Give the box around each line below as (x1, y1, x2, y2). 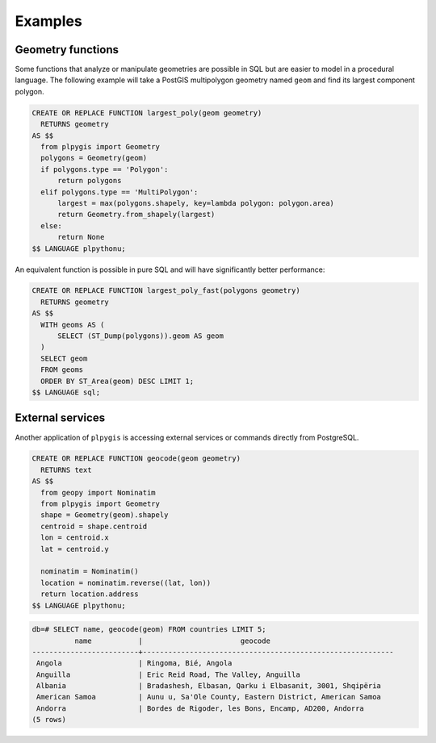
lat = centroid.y (40, 545, 109, 553)
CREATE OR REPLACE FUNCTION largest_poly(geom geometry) (31, 108, 262, 117)
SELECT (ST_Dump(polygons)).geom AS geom (57, 332, 224, 340)
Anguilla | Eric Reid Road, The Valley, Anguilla (36, 670, 300, 679)
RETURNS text (40, 465, 92, 474)
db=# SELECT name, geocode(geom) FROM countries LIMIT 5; (31, 625, 266, 634)
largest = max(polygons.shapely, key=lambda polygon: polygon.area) (57, 198, 335, 207)
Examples (15, 12, 82, 30)
